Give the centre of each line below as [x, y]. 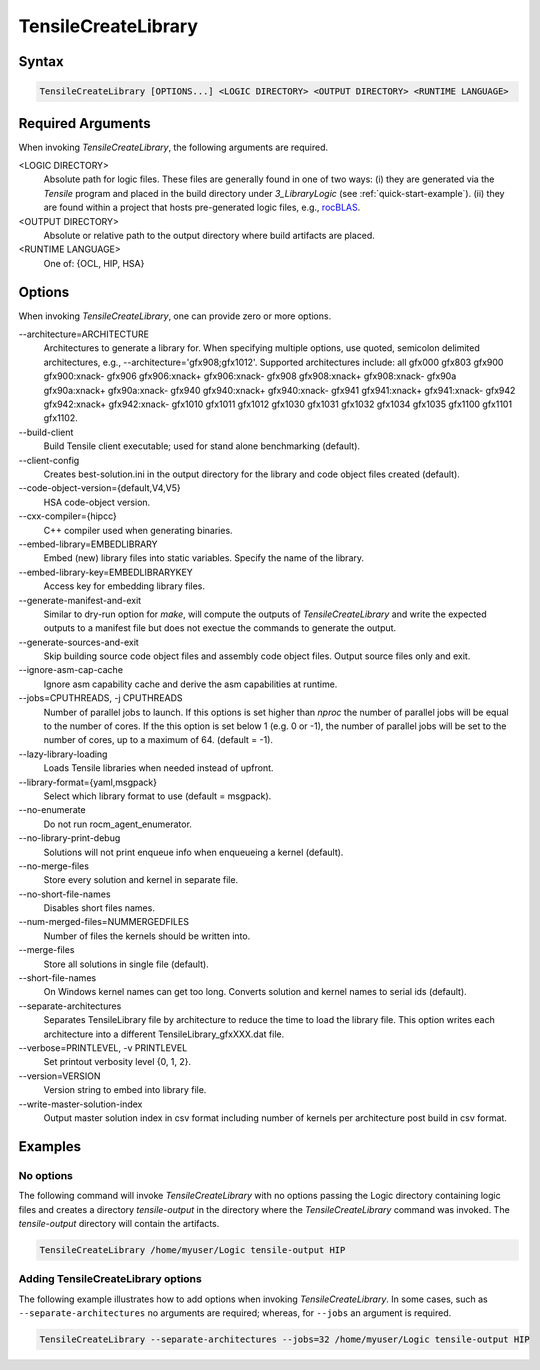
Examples [50, 1146]
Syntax [41, 61]
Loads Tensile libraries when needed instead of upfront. [158, 768]
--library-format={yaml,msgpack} [88, 782]
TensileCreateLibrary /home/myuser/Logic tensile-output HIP [192, 1249]
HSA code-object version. [97, 502]
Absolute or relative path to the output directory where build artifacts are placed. [209, 235]
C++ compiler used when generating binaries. [138, 530]
